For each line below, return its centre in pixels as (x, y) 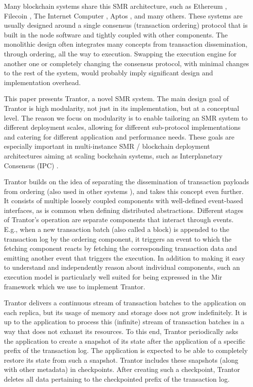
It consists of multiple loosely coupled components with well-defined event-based (124, 201)
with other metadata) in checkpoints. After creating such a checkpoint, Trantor (122, 369)
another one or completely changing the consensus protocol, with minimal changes (126, 63)
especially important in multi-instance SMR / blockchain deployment (107, 146)
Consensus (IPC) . (31, 165)
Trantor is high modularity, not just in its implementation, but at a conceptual (122, 108)
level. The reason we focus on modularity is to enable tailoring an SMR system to (126, 117)
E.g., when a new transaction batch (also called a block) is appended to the (117, 229)
